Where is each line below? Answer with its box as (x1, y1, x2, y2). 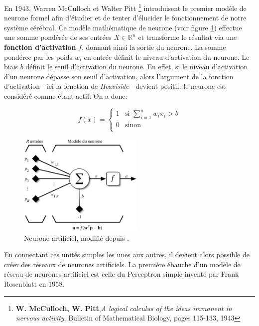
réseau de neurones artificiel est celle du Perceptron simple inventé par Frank (4, 269, 239, 279)
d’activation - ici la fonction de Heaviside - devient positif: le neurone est (4, 81, 226, 91)
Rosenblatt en (4, 278, 46, 289)
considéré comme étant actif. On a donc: (4, 91, 128, 101)
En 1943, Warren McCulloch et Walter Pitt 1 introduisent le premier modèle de (4, 1, 247, 13)
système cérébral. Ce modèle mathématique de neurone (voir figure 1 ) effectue (4, 22, 242, 32)
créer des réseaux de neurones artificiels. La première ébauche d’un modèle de (4, 259, 241, 269)
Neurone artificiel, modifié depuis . (24, 232, 129, 243)
